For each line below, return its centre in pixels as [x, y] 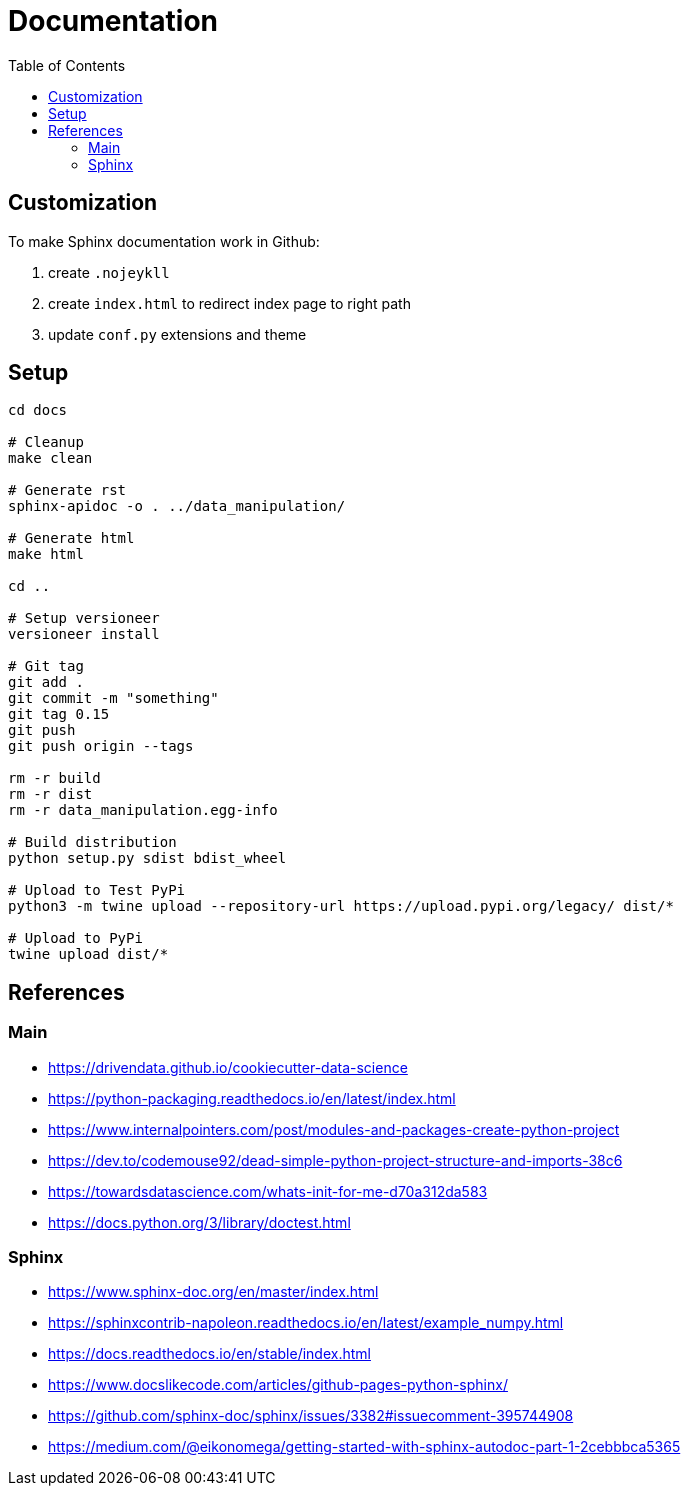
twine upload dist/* [88, 954]
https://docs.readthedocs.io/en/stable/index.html [209, 1354]
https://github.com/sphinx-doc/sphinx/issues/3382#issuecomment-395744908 [311, 1416]
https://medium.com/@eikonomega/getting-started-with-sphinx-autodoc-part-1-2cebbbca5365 [364, 1447]
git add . [46, 682]
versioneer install [84, 634]
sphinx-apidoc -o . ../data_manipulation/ [177, 506]
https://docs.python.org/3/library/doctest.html [199, 1222]
